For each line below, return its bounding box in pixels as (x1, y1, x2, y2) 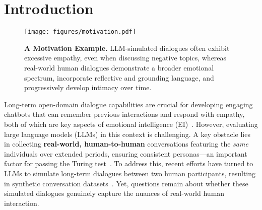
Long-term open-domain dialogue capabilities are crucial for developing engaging (4, 99, 253, 109)
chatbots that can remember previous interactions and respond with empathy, (4, 109, 245, 119)
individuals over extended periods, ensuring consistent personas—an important (4, 148, 247, 159)
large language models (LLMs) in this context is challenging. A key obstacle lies (4, 128, 250, 139)
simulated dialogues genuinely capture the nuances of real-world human (4, 188, 225, 198)
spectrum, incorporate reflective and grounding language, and (24, 72, 214, 83)
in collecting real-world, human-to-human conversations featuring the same (4, 138, 248, 149)
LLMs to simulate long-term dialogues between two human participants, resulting (4, 168, 256, 178)
